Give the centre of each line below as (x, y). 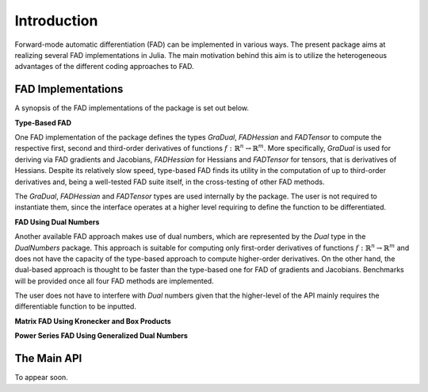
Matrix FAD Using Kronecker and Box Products (93, 321)
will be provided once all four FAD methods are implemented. (114, 281)
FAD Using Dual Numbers (57, 221)
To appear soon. (42, 378)
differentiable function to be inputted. (75, 306)
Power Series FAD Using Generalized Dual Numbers (101, 336)
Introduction (56, 21)
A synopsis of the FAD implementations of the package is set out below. (132, 108)
